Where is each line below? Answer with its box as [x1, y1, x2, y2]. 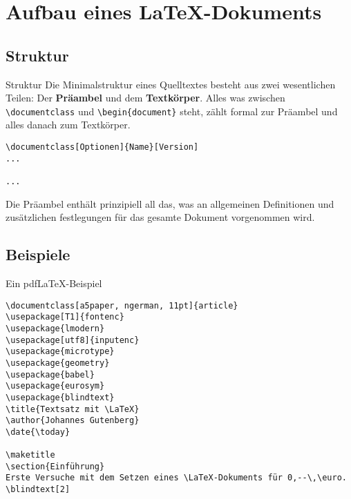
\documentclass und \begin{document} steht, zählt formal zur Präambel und [6, 104, 338, 118]
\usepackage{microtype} [6, 346, 115, 357]
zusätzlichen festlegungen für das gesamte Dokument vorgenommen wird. [6, 210, 315, 224]
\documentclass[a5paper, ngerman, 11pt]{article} [6, 300, 238, 311]
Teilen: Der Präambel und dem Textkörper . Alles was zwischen [6, 90, 285, 105]
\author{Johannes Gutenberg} [6, 415, 140, 426]
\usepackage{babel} [6, 369, 95, 380]
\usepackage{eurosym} [6, 381, 105, 391]
